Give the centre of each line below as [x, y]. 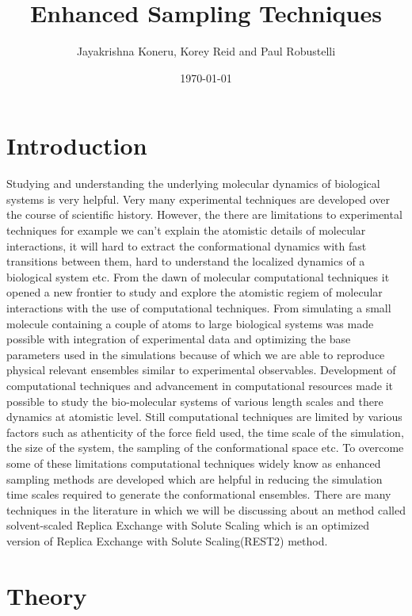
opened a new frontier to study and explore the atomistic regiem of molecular [195, 292]
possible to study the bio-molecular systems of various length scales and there [195, 401]
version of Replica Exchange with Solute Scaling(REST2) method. [167, 540]
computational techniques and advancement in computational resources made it [200, 385]
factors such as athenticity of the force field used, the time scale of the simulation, [205, 432]
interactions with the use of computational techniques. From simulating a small [199, 308]
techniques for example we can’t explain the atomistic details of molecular [186, 230]
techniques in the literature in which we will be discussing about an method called [206, 509]
